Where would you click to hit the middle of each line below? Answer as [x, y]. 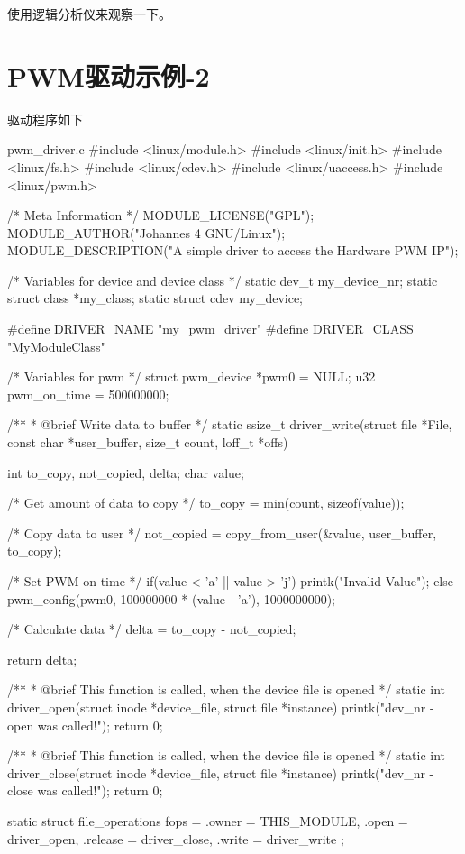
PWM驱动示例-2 [109, 75]
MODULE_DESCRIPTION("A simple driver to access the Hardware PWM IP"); [233, 250]
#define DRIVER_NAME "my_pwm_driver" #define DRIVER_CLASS [210, 329]
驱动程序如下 [45, 119]
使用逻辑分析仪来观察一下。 [89, 14]
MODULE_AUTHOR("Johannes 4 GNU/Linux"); [146, 232]
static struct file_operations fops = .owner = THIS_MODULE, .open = [208, 820]
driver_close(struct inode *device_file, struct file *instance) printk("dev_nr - [221, 772]
